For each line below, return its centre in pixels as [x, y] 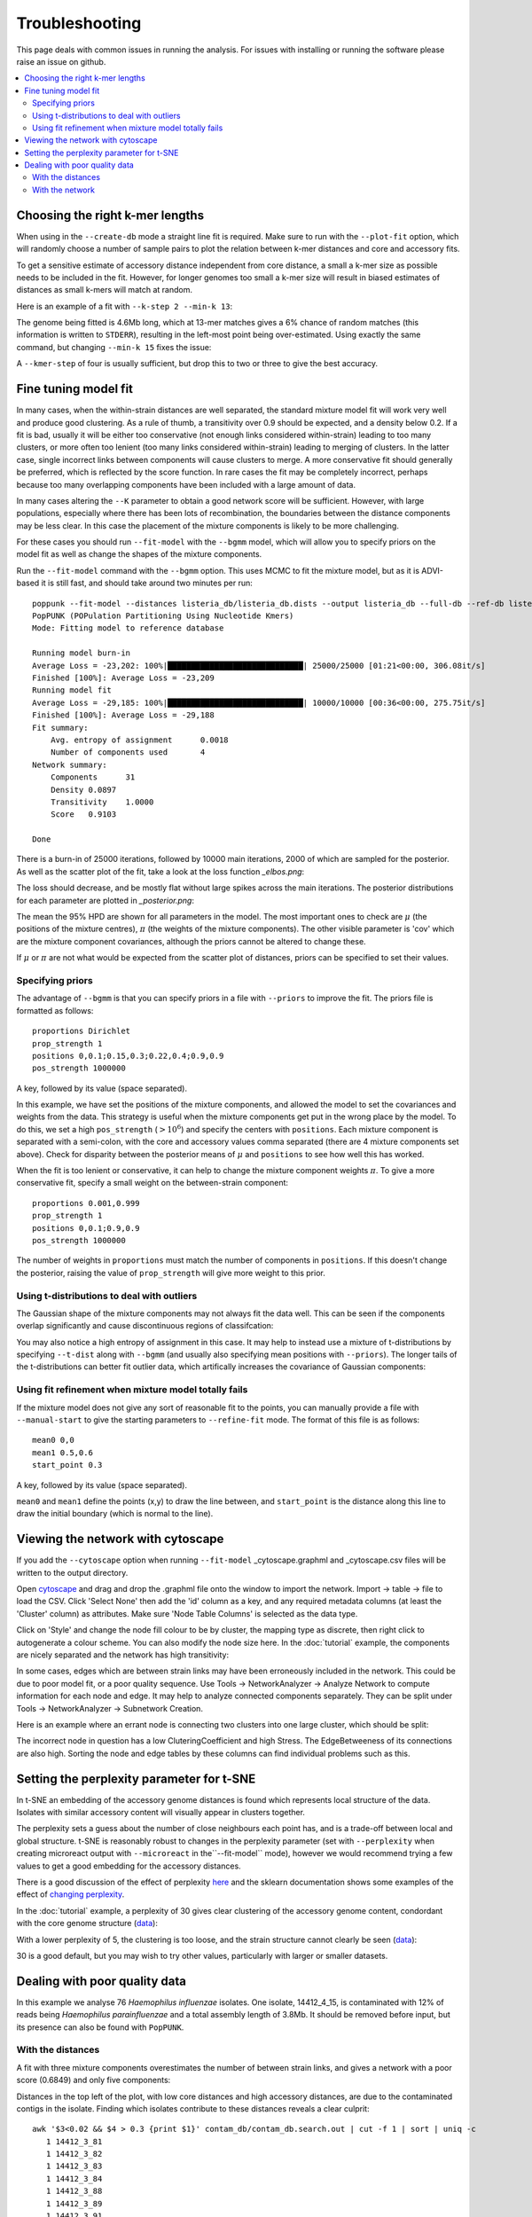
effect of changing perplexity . [70, 1894]
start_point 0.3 [67, 1465]
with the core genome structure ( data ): [87, 1923]
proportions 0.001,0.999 [86, 1203]
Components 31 [93, 777]
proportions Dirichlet [82, 1031]
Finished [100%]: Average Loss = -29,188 [123, 715]
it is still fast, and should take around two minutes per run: [147, 583]
